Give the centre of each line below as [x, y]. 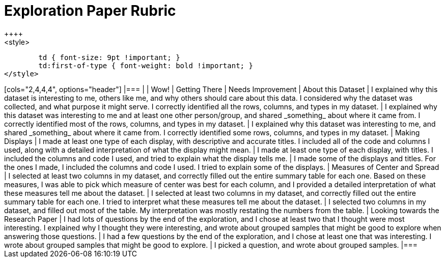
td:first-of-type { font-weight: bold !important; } [146, 65]
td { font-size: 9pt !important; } [109, 57]
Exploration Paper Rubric [90, 11]
